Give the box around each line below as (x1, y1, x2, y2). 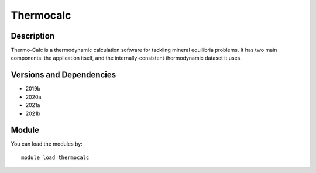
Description (11, 31, 55, 41)
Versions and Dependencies (11, 70, 116, 80)
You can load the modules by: (11, 140, 83, 147)
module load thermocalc (21, 154, 90, 161)
